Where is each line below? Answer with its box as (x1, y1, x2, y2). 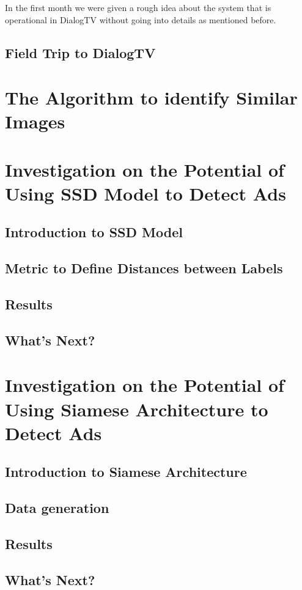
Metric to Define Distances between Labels (5, 259, 283, 278)
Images (5, 109, 65, 134)
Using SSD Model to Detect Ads (5, 180, 286, 205)
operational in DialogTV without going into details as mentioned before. (5, 13, 276, 26)
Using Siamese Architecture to (5, 396, 268, 421)
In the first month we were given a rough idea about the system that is (5, 1, 271, 13)
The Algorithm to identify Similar (5, 85, 298, 110)
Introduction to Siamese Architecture (5, 462, 247, 481)
